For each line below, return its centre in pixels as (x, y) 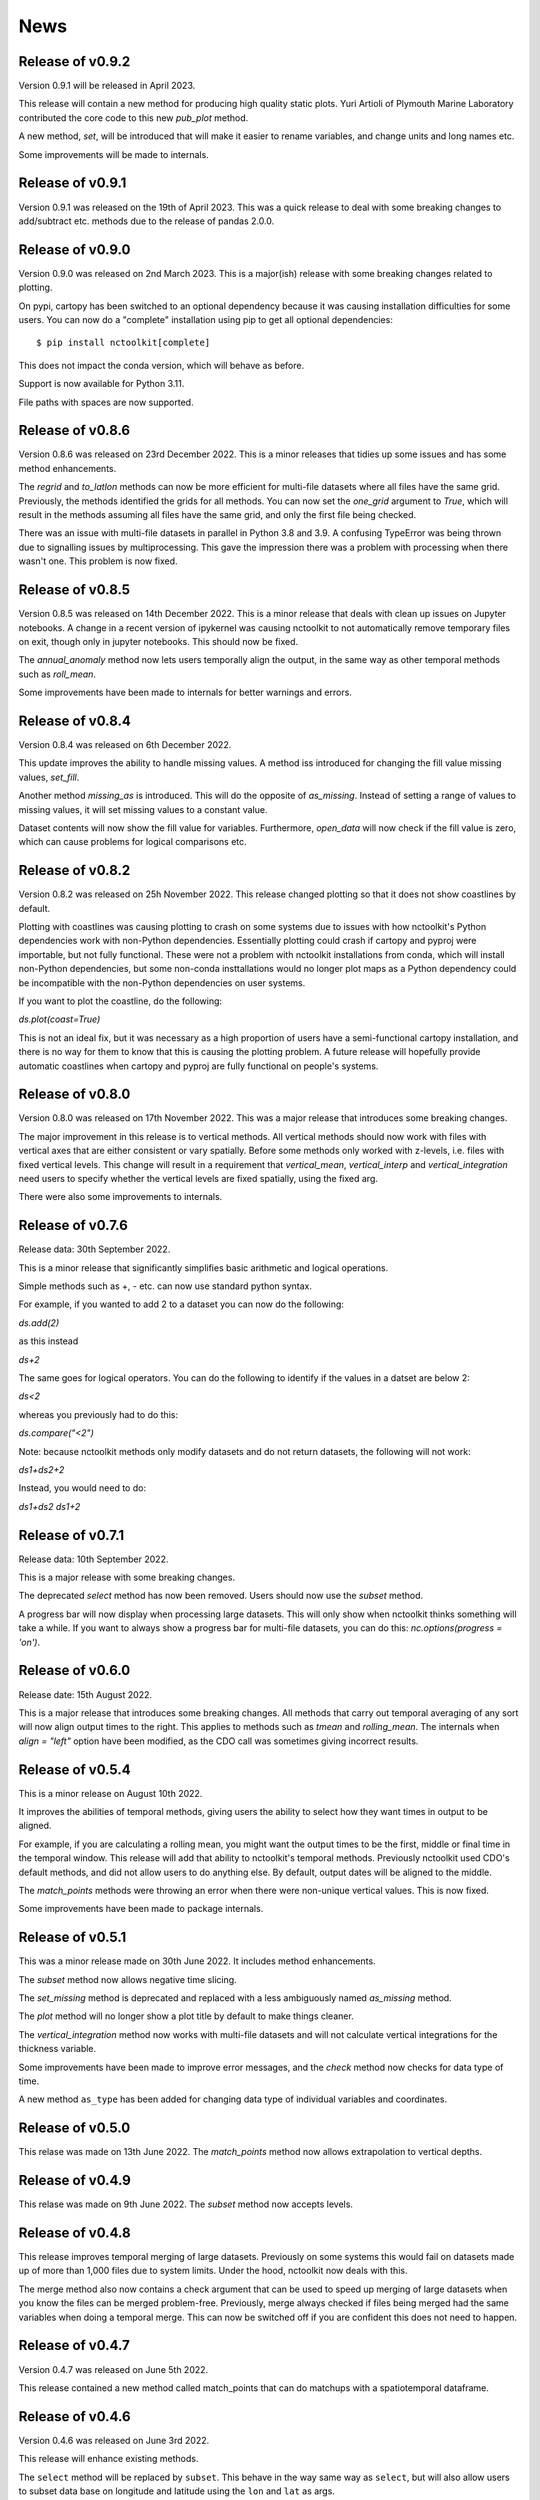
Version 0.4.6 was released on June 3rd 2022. (114, 2440)
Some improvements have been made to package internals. (141, 1909)
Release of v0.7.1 (71, 1535)
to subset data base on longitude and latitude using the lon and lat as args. (176, 2491)
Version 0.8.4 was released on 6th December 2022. (125, 744)
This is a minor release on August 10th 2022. (110, 1793)
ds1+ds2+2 (41, 1469)
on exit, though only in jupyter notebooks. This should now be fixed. (158, 641)
